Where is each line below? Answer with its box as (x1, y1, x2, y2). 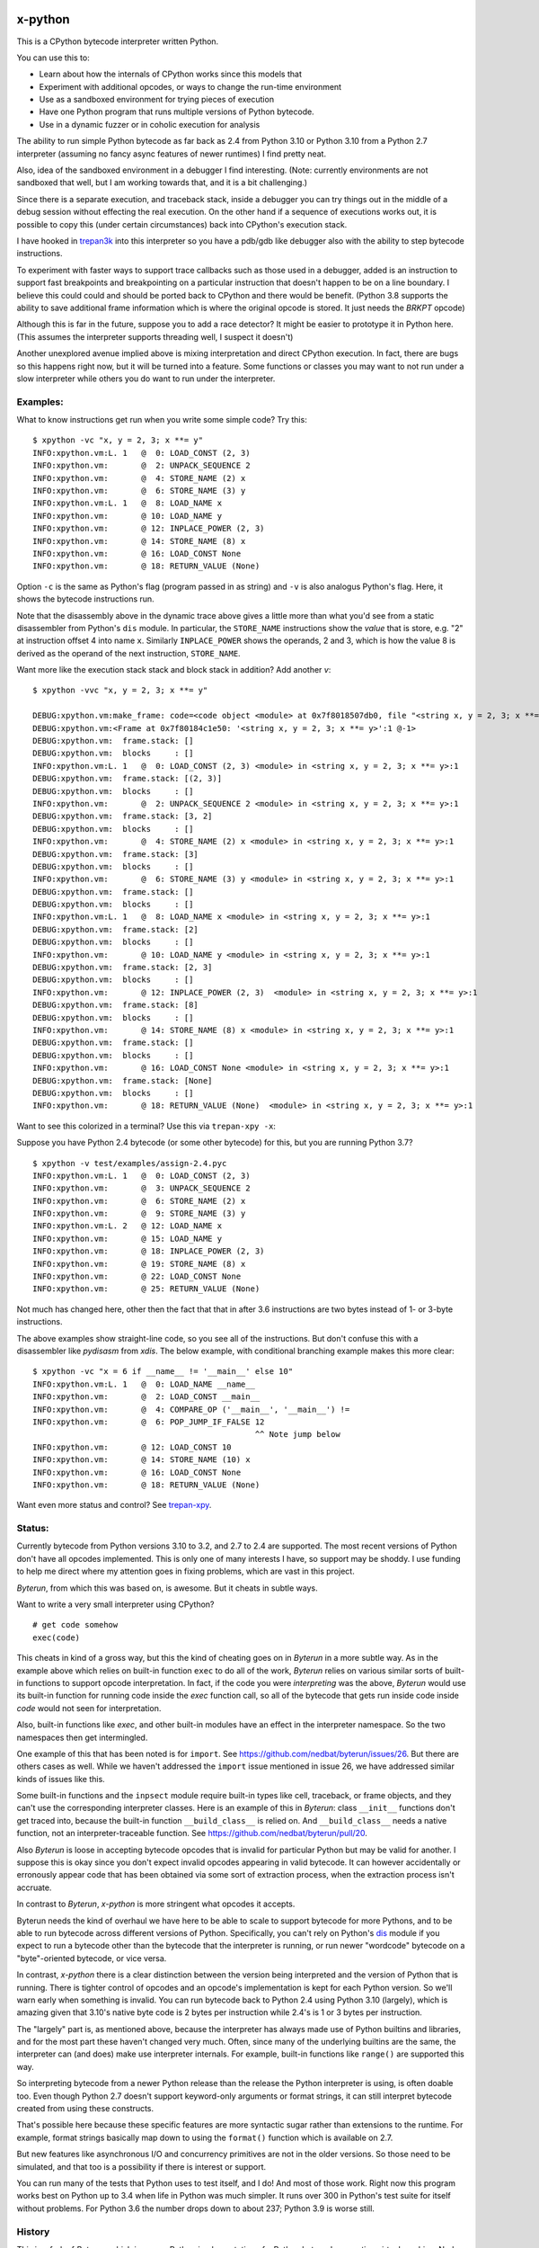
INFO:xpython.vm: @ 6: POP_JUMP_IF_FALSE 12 (32, 1416, 265, 1427)
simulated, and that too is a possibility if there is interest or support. (16, 2161, 267, 2172)
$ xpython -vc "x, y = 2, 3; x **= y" (32, 435, 204, 445)
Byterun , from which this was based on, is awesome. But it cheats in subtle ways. (16, 1583, 318, 1593)
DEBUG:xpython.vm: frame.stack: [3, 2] (32, 811, 213, 822)
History (16, 2226, 50, 2238)
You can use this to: (16, 52, 90, 63)
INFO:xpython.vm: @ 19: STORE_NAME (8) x (32, 1259, 246, 1269)
